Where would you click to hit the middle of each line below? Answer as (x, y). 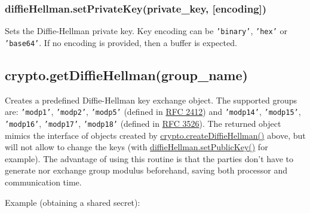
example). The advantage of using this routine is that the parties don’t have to (149, 158)
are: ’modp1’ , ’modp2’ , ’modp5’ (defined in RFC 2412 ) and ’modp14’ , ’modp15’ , (153, 112)
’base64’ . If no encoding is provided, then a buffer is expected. (121, 42)
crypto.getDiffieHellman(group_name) (126, 74)
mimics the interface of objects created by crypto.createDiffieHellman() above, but (155, 135)
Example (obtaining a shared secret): (73, 202)
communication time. (43, 182)
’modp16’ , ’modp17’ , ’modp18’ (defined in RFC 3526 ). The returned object (143, 123)
